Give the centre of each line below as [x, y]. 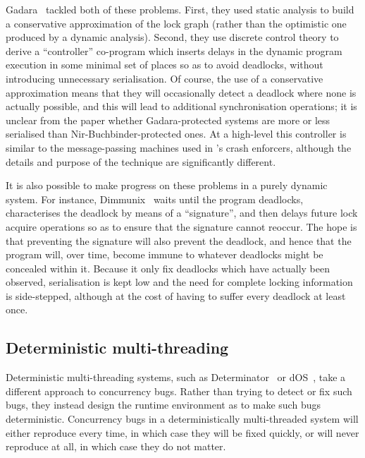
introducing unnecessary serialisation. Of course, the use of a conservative [165, 78]
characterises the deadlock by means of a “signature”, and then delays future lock [182, 213]
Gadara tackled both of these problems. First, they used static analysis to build [180, 9]
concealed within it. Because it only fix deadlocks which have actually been [168, 268]
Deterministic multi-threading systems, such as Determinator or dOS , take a [176, 377]
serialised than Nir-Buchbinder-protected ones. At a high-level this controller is [176, 134]
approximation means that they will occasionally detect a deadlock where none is [181, 92]
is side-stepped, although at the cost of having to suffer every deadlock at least [176, 295]
